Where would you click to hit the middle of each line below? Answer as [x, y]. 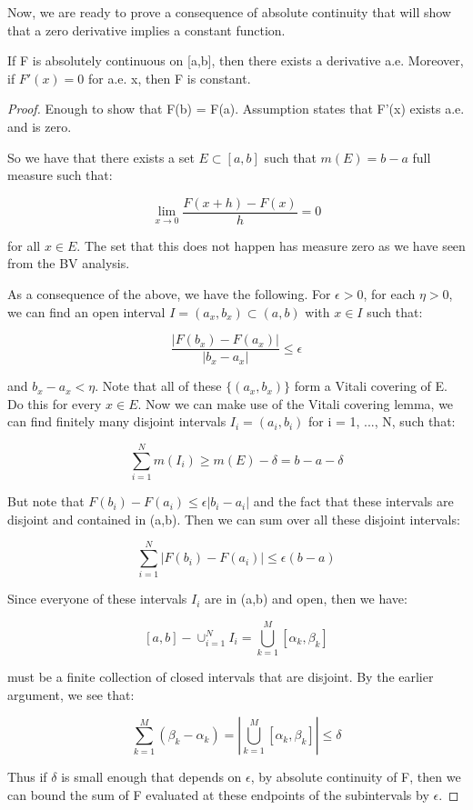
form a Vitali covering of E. [371, 386]
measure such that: [60, 175]
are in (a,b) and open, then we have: [306, 599]
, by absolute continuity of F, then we [356, 777]
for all [24, 245]
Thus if [27, 777]
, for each [389, 294]
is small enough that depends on [151, 777]
